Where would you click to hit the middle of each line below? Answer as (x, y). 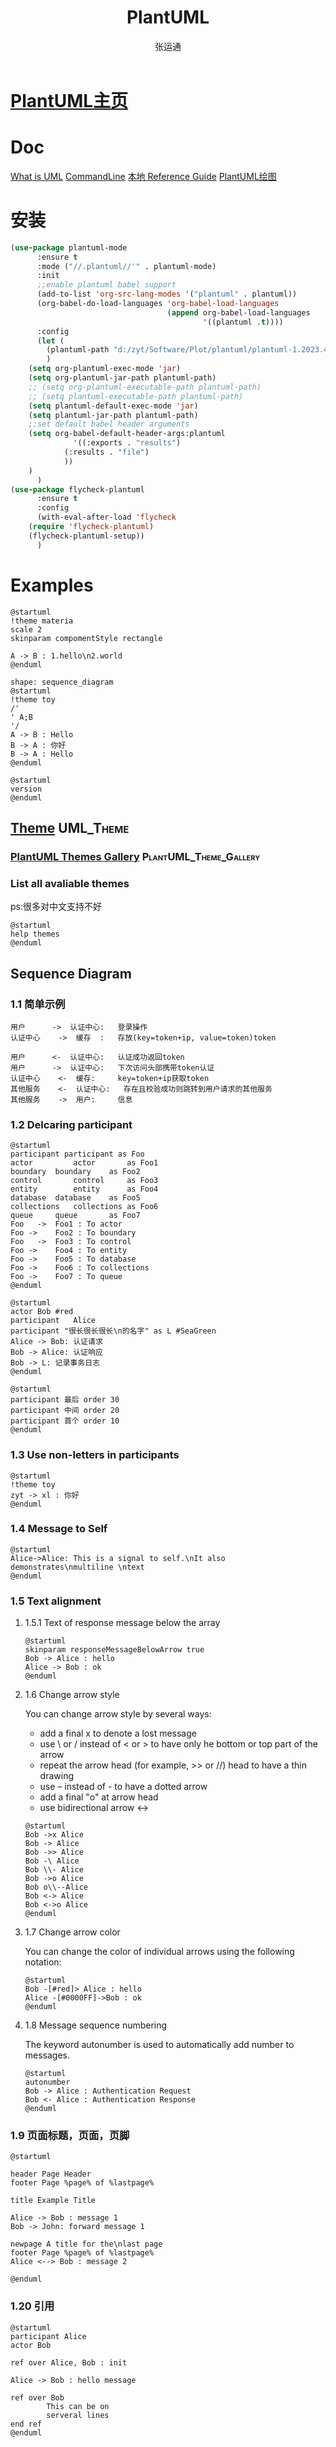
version (26, 789)
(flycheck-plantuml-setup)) (86, 536)
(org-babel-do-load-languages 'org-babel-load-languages (158, 304)
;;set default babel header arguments (109, 424)
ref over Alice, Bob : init (69, 2362)
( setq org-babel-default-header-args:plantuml (127, 434)
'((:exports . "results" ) (127, 443)
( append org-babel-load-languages (238, 312)
